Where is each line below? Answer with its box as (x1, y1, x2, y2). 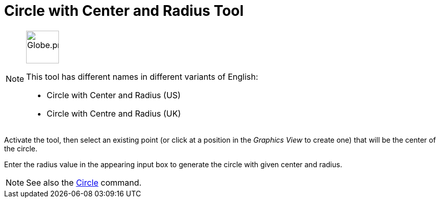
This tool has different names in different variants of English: (26, 71, 258, 82)
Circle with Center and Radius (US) (47, 89, 181, 100)
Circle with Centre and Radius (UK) (47, 108, 181, 119)
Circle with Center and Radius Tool (4, 2, 244, 19)
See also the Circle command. (26, 177, 142, 188)
